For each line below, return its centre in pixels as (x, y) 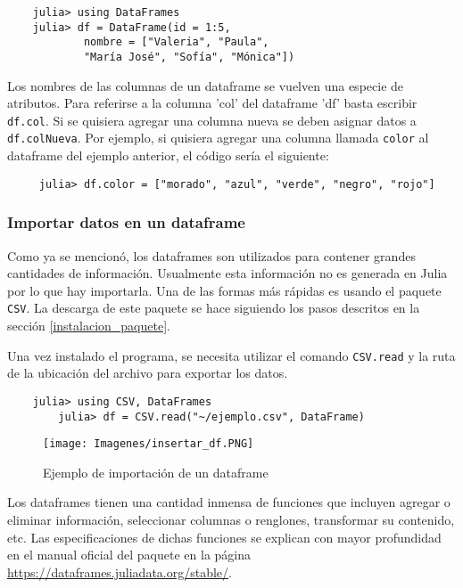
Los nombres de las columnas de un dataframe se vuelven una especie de (206, 85)
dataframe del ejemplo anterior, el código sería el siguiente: (168, 155)
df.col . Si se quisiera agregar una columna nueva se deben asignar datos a (212, 120)
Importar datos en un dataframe (126, 222)
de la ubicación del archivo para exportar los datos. (148, 373)
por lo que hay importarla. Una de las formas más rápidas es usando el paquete (224, 290)
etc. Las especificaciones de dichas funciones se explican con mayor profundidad (224, 537)
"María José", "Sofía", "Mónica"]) (189, 57)
